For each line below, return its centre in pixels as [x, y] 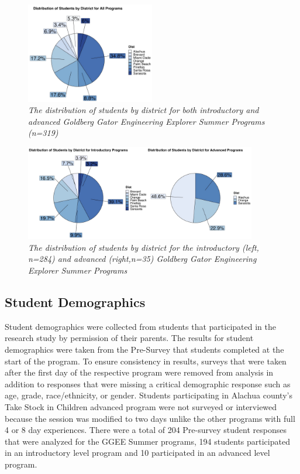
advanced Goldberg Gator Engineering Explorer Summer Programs [146, 121]
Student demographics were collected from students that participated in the [140, 326]
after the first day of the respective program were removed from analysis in [139, 372]
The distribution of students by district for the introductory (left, [144, 247]
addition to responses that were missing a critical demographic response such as [148, 383]
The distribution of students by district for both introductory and [144, 110]
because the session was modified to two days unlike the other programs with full [150, 418]
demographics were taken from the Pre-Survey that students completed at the [144, 349]
